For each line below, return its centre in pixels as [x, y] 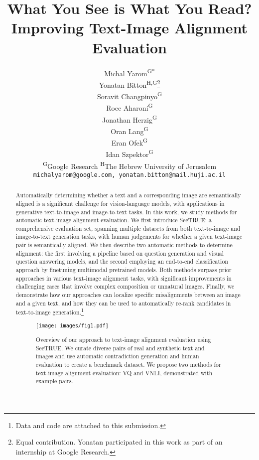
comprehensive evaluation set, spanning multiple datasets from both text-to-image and [128, 228]
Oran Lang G [129, 130]
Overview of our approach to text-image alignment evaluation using [123, 339]
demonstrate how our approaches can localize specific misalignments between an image [128, 295]
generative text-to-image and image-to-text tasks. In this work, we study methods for [126, 212]
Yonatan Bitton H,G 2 [129, 84]
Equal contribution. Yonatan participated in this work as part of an [119, 442]
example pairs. [54, 381]
